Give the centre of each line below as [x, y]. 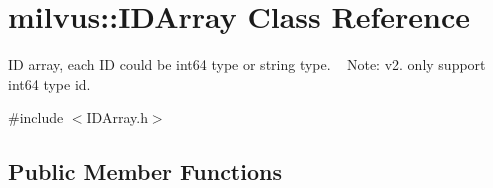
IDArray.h [117, 117]
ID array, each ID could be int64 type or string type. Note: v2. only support [247, 64]
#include [36, 117]
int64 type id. [49, 83]
